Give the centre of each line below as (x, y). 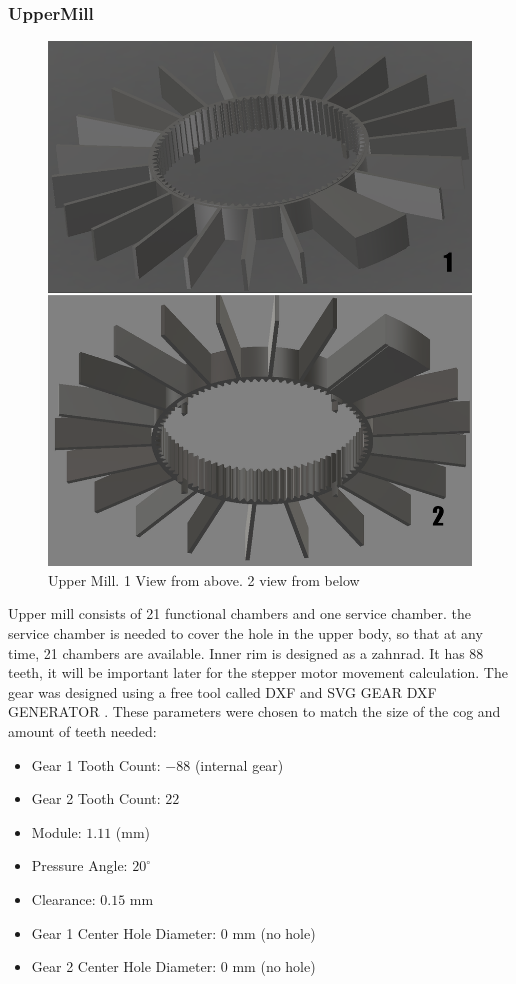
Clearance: (63, 898)
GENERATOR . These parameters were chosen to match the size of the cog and (254, 711)
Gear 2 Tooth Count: (96, 798)
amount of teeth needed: (82, 730)
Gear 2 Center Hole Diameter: (124, 966)
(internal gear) (239, 764)
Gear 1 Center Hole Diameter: (124, 932)
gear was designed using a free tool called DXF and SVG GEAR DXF (222, 691)
